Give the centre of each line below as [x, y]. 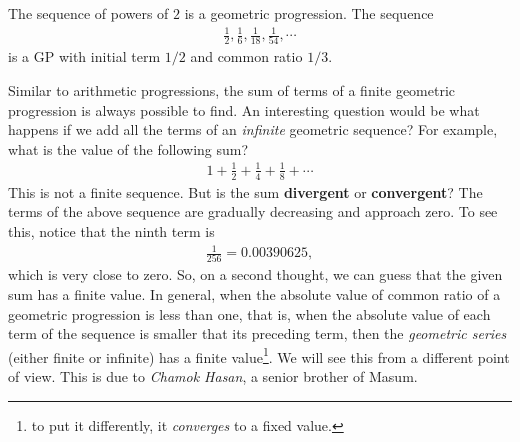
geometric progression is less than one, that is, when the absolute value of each [249, 313]
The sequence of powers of [88, 13]
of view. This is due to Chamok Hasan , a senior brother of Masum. [213, 376]
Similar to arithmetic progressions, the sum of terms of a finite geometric [232, 90]
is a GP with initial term [84, 56]
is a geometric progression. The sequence [309, 13]
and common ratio [246, 56]
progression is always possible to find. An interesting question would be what [244, 109]
